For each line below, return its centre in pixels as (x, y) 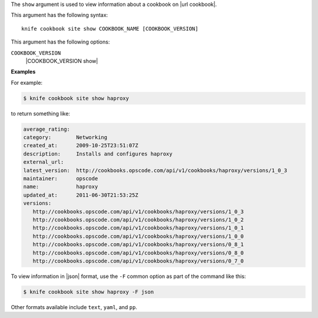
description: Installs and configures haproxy (98, 154)
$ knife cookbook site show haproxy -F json (89, 292)
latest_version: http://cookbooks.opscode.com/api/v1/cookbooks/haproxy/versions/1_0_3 (155, 170)
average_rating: (47, 129)
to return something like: (41, 113)
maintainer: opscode (61, 179)
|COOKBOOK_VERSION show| (62, 61)
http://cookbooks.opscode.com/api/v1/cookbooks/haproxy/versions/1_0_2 (138, 220)
